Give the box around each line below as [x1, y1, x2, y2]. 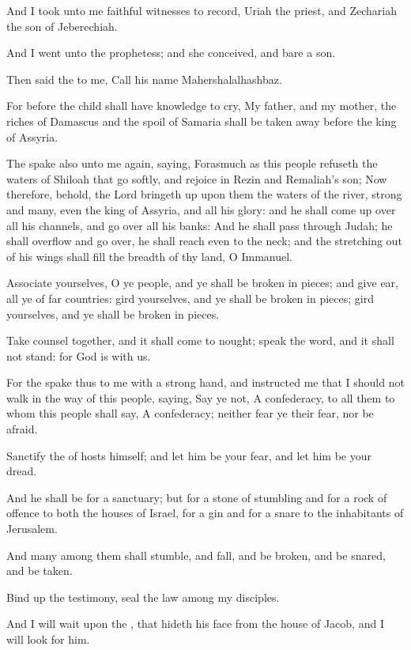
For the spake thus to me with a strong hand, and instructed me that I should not [6, 374, 405, 391]
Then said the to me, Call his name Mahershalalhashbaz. [6, 70, 282, 87]
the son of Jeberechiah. [6, 17, 118, 34]
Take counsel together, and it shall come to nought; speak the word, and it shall [6, 332, 394, 349]
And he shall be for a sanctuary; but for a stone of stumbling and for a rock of [6, 489, 387, 505]
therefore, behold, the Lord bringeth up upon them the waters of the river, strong [6, 186, 402, 202]
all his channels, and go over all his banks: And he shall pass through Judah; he [6, 217, 393, 233]
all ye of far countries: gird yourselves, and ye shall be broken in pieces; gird [6, 289, 374, 306]
